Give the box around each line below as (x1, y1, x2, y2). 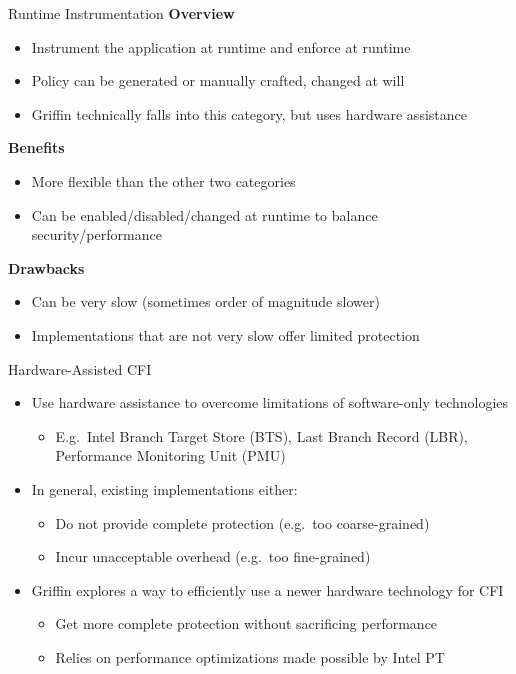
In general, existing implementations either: (31, 478, 298, 499)
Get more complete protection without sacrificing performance (55, 613, 438, 634)
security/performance (31, 224, 162, 245)
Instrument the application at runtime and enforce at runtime (31, 36, 411, 57)
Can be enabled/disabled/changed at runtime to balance (31, 204, 378, 225)
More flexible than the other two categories (31, 170, 296, 191)
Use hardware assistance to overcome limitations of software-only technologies (31, 392, 509, 413)
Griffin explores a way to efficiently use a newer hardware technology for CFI (31, 579, 504, 600)
